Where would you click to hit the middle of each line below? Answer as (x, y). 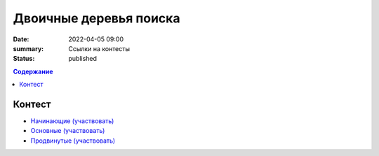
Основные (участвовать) (68, 131)
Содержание (33, 71)
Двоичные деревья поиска (97, 18)
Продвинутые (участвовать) (73, 141)
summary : (28, 48)
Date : (21, 39)
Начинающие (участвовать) (72, 121)
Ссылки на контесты (99, 48)
